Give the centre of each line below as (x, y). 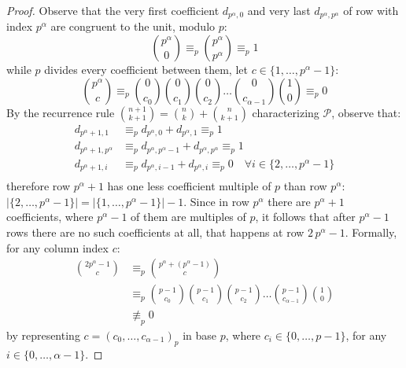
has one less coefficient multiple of (189, 186)
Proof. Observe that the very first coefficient (113, 10)
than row (305, 186)
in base (200, 335)
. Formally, (371, 232)
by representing (43, 335)
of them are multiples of (188, 217)
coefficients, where (50, 217)
